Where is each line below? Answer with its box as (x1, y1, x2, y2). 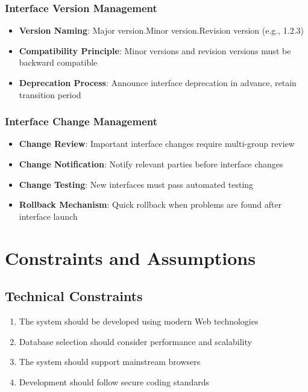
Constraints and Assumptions (5, 245, 256, 270)
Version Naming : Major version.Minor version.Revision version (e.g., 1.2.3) (19, 24, 304, 37)
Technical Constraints (5, 287, 143, 305)
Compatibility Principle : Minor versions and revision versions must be (19, 44, 291, 57)
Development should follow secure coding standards (19, 375, 209, 388)
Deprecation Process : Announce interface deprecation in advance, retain (19, 76, 297, 89)
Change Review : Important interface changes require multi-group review (19, 137, 295, 150)
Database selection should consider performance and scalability (19, 335, 252, 347)
